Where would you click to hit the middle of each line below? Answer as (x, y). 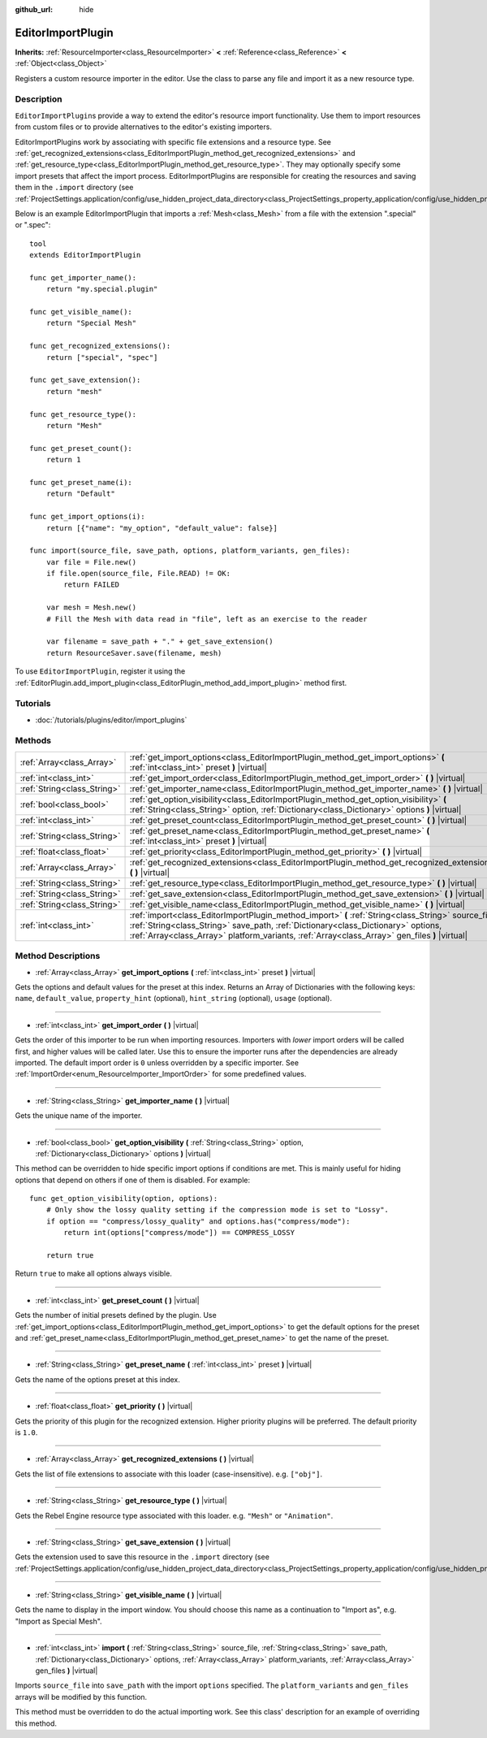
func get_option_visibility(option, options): (124, 1199)
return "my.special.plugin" (102, 289)
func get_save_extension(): (85, 380)
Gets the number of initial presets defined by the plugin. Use (116, 1315)
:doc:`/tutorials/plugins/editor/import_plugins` (111, 720)
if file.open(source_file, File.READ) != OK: (138, 574)
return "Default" (80, 494)
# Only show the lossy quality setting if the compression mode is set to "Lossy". (218, 1210)
